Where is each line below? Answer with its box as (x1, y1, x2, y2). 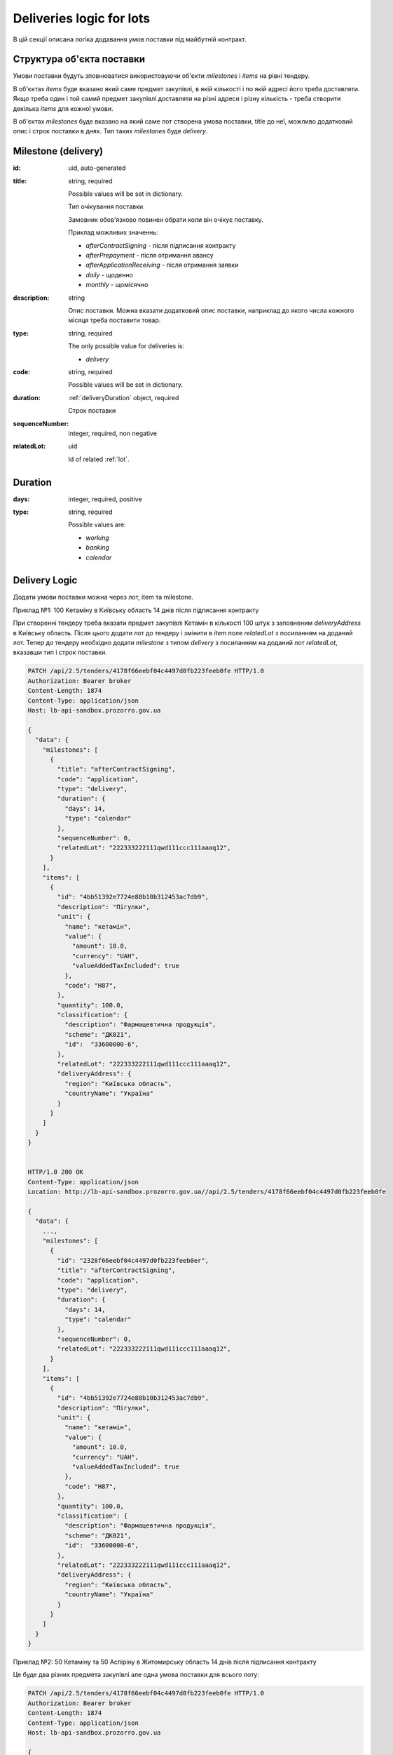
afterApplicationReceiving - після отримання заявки (85, 260, 239, 270)
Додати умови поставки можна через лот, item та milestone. (13, 593, 194, 602)
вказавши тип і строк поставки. (13, 648, 108, 656)
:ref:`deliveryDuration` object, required (68, 393, 179, 402)
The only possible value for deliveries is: (68, 342, 185, 350)
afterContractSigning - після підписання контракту (85, 241, 236, 249)
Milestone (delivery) (13, 145, 104, 157)
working (85, 534, 110, 542)
